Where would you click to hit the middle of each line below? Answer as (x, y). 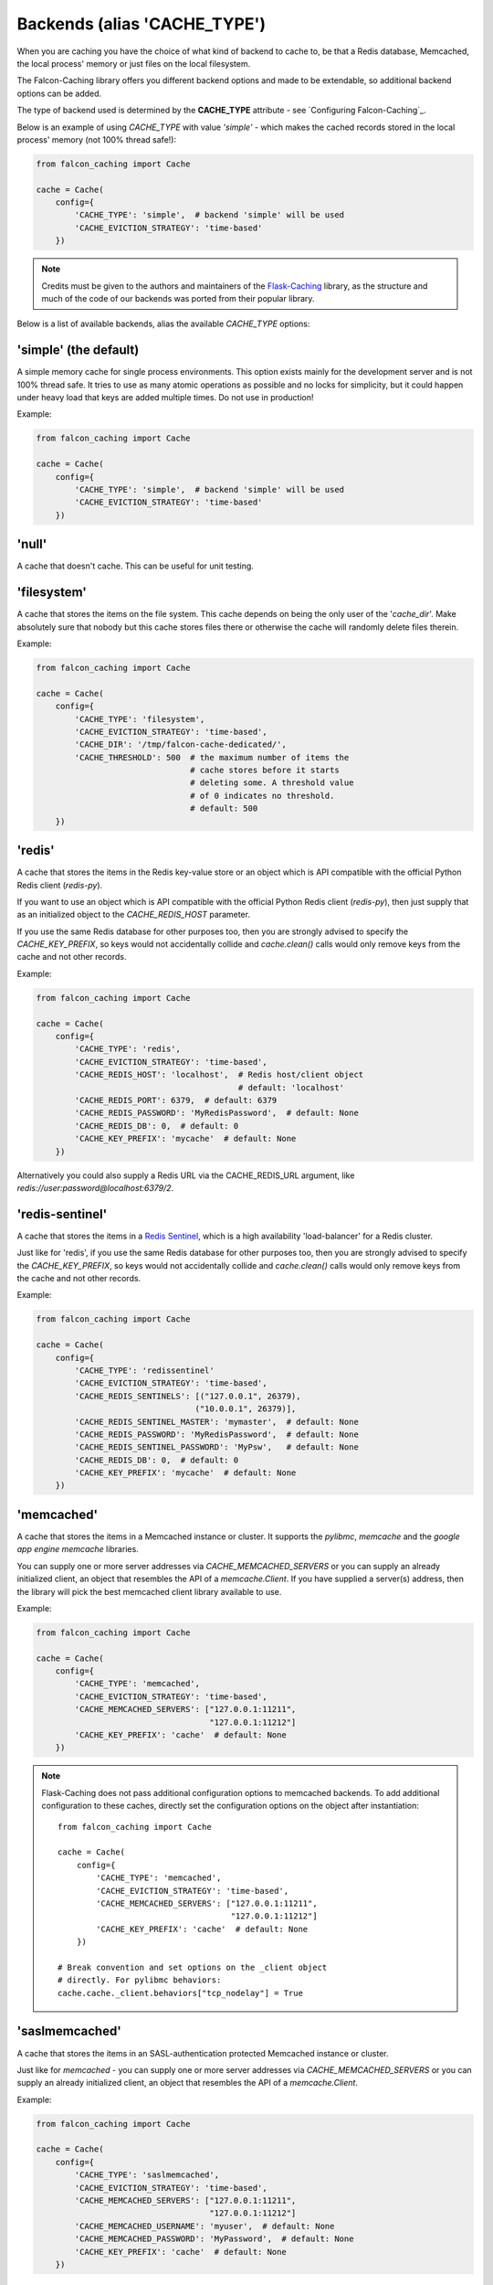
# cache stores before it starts (265, 771)
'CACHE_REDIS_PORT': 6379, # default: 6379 (176, 1100)
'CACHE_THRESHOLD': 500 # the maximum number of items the (212, 757)
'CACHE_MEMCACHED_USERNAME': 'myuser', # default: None (205, 2226)
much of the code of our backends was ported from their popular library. (178, 298)
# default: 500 (224, 808)
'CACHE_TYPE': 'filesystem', (140, 719)
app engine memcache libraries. (78, 1549)
